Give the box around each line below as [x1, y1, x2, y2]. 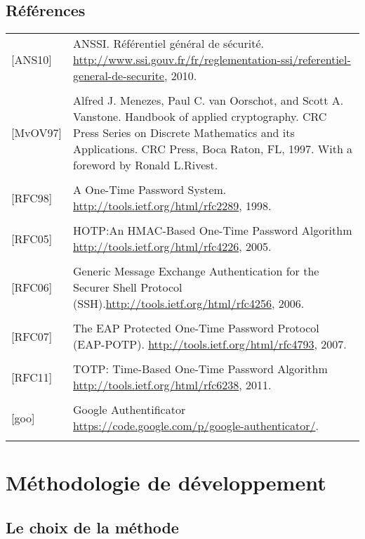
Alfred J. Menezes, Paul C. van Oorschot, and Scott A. [73, 92, 344, 109]
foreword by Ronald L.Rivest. [73, 157, 218, 174]
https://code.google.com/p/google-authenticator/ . [73, 417, 319, 434]
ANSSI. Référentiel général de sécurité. [73, 35, 265, 52]
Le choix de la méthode [6, 516, 179, 538]
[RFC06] [11, 279, 53, 296]
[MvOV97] [11, 124, 62, 141]
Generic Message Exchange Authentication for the [73, 263, 319, 280]
